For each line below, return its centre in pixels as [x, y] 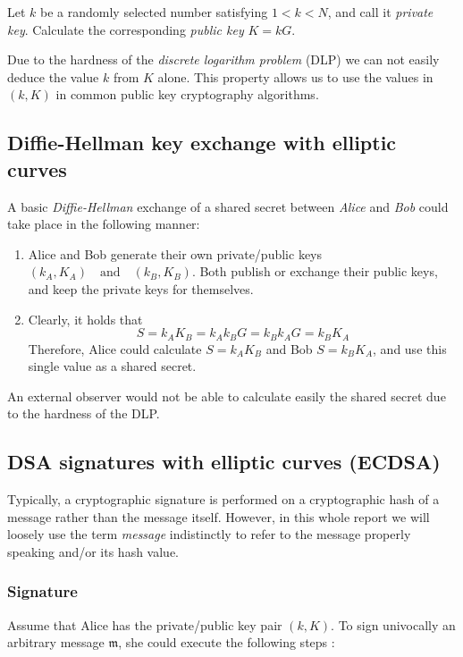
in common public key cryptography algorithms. [187, 94]
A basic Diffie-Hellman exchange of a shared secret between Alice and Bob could [228, 206]
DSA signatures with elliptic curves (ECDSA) [224, 462]
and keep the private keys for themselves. [141, 288]
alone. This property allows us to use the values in [295, 76]
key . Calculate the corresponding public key [126, 29]
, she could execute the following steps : [227, 642]
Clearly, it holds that [85, 319]
